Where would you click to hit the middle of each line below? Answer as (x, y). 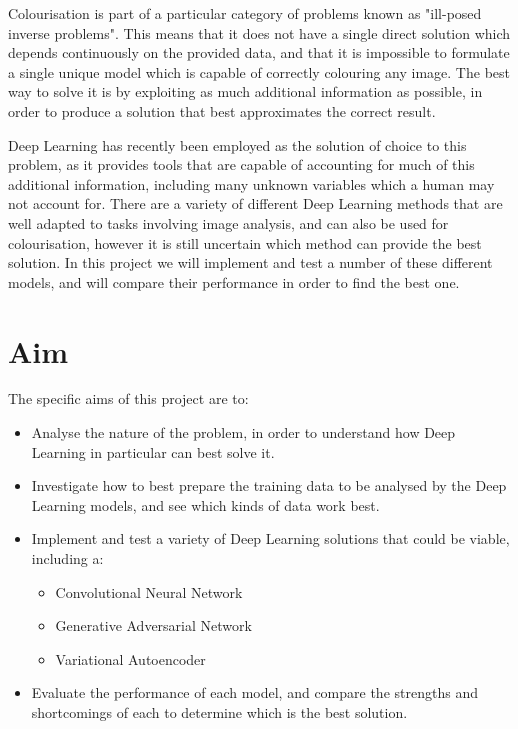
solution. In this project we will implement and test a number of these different (250, 262)
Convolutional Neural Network (149, 591)
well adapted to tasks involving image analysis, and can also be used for (228, 222)
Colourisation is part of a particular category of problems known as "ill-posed (245, 13)
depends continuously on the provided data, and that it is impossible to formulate (259, 52)
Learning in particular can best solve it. (153, 451)
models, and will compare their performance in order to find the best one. (234, 281)
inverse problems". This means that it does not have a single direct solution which (259, 32)
